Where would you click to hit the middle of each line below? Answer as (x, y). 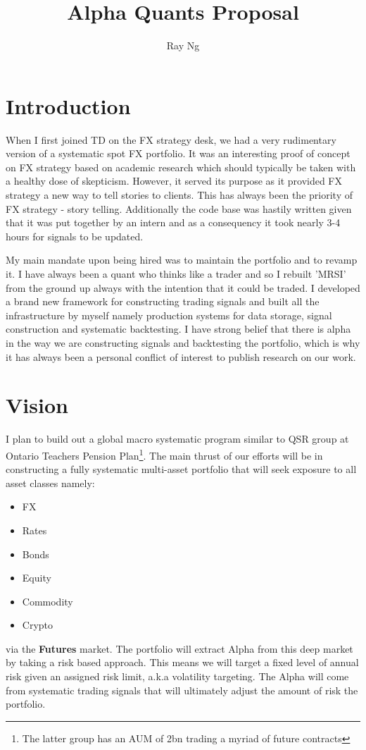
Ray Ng (183, 45)
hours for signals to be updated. (75, 236)
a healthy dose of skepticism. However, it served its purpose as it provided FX (174, 181)
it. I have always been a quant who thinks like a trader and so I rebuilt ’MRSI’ (176, 273)
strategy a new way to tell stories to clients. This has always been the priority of (179, 195)
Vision (37, 405)
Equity (37, 578)
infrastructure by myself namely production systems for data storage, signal (169, 315)
